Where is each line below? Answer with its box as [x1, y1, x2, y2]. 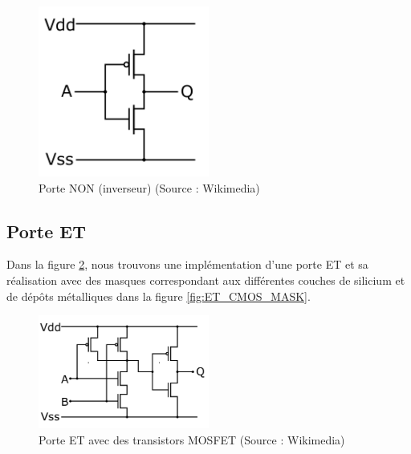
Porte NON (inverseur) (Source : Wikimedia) [39, 179, 260, 196]
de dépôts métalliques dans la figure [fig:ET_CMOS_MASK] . [6, 287, 311, 304]
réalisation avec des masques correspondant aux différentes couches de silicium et [6, 271, 405, 288]
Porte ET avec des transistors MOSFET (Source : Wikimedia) [39, 431, 345, 448]
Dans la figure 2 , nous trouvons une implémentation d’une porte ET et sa [6, 256, 368, 273]
